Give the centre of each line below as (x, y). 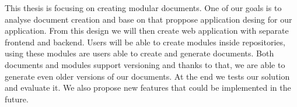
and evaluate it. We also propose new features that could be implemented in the (148, 88)
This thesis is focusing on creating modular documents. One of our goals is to (143, 8)
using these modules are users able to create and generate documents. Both (139, 53)
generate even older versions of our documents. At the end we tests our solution (147, 76)
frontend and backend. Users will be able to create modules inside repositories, (145, 42)
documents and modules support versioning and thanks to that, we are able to (145, 64)
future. (17, 99)
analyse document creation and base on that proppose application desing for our (148, 19)
